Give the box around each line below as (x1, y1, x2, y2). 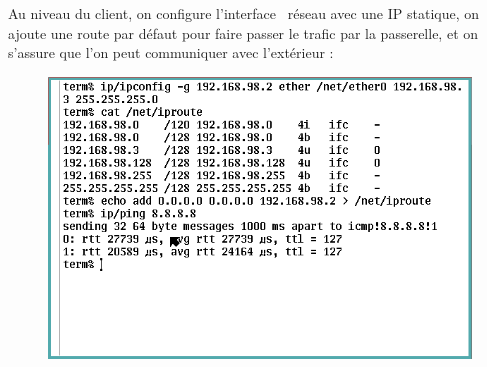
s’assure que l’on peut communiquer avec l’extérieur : (8, 42, 334, 63)
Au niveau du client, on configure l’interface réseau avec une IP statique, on (8, 3, 480, 23)
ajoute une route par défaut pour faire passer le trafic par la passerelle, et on (8, 22, 479, 43)
